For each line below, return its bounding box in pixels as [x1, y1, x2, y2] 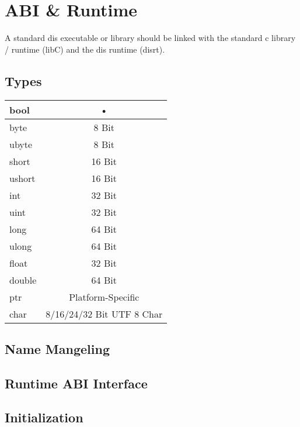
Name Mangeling [5, 339, 110, 357]
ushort [9, 171, 36, 185]
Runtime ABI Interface [5, 374, 148, 392]
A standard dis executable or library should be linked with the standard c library [5, 32, 296, 44]
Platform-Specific [69, 290, 139, 304]
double [9, 273, 37, 287]
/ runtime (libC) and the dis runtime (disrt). [5, 43, 165, 55]
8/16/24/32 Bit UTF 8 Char [46, 307, 163, 321]
